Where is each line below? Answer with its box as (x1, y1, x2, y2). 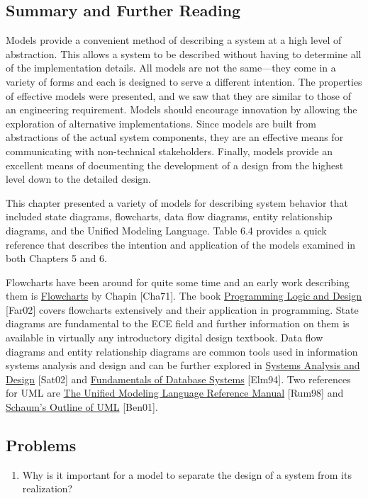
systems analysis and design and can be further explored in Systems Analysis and (6, 358, 360, 373)
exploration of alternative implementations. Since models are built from (6, 115, 316, 130)
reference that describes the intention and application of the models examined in (6, 237, 356, 251)
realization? (22, 481, 73, 496)
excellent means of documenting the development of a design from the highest (6, 157, 344, 172)
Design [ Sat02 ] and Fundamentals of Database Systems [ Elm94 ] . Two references (6, 371, 351, 386)
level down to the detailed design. (6, 171, 152, 186)
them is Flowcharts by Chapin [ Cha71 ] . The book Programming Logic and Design (6, 288, 362, 303)
